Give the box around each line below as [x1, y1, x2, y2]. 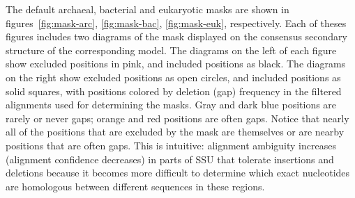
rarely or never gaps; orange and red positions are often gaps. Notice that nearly [6, 110, 349, 125]
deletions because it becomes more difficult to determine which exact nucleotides [6, 165, 350, 180]
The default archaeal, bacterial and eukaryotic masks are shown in [6, 2, 289, 16]
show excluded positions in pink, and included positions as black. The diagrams [6, 56, 346, 71]
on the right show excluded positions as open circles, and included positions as [6, 69, 341, 84]
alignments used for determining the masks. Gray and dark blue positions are [6, 97, 337, 112]
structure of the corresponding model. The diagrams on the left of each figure [6, 42, 337, 57]
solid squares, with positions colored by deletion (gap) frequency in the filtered [6, 83, 342, 98]
